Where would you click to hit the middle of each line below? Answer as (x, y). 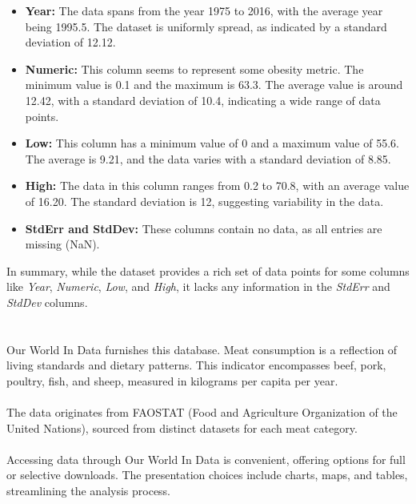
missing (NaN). (62, 244)
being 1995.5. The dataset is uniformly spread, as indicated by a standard (206, 26)
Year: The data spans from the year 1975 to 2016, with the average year (204, 10)
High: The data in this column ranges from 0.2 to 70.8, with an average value (217, 185)
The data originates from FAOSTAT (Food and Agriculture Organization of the (202, 412)
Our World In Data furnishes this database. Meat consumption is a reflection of (202, 349)
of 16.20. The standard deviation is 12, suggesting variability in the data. (204, 201)
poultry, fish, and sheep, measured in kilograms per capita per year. (172, 380)
